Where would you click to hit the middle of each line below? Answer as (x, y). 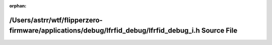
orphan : (18, 6)
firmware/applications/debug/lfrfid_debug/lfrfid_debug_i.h (105, 31)
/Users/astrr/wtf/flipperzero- (56, 20)
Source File (219, 31)
